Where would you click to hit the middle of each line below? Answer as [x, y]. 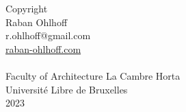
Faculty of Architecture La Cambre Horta [93, 75]
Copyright [27, 8]
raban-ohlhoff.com [43, 48]
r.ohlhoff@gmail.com [48, 35]
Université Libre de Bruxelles [67, 89]
